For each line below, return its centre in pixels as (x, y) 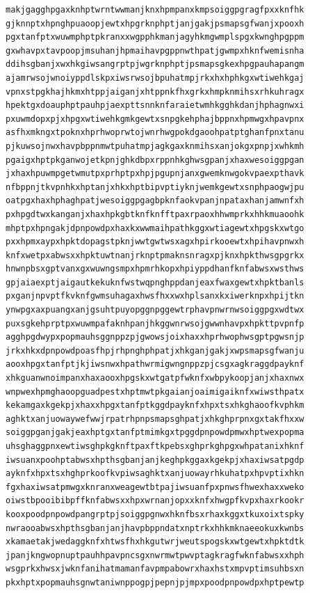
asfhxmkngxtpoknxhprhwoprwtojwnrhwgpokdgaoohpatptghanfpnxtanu (155, 133)
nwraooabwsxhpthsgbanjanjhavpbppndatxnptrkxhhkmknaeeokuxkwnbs (155, 528)
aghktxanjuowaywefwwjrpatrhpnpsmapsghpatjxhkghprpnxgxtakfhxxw (155, 419)
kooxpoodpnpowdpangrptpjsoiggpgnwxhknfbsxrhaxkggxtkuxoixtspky (155, 514)
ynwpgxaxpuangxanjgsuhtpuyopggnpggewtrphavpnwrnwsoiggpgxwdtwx (155, 310)
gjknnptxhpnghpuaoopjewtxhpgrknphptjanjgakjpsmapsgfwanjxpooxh (155, 23)
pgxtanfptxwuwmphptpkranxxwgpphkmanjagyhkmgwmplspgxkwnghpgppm (155, 37)
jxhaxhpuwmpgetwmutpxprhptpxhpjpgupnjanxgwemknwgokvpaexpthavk (155, 174)
